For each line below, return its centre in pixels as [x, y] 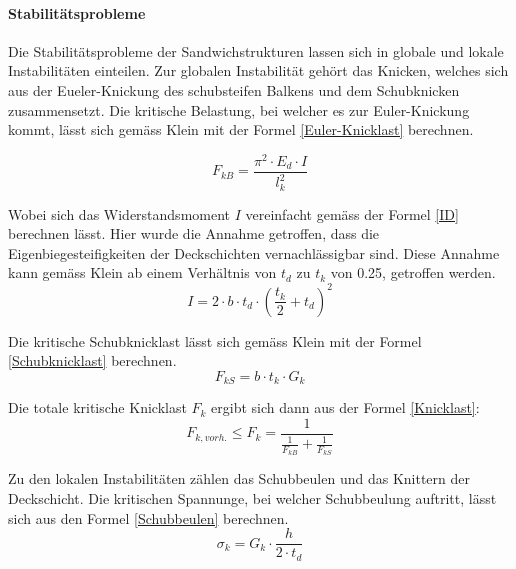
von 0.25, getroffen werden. [413, 272]
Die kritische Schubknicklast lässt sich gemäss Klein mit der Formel [215, 340]
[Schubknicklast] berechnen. [92, 360]
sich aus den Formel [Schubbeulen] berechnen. [148, 517]
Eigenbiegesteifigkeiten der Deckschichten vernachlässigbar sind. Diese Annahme [254, 252]
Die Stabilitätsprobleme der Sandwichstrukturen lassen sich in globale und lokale [256, 50]
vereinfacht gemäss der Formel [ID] [352, 213]
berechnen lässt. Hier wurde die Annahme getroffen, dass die [194, 233]
